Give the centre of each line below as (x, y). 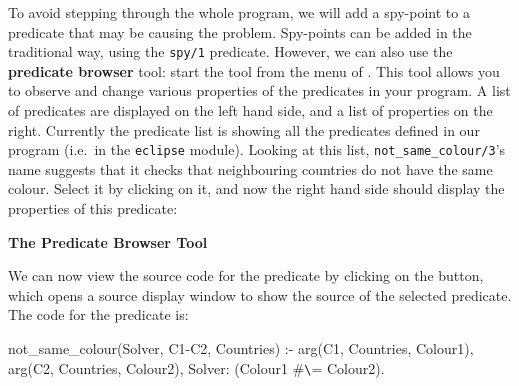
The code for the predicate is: (98, 314)
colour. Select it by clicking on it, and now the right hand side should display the (256, 188)
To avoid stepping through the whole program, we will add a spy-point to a (239, 12)
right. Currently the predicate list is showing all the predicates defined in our (244, 129)
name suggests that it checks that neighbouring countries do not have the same (250, 168)
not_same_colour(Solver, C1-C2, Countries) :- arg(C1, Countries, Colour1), (241, 348)
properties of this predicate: (93, 208)
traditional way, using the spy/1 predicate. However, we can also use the (230, 51)
